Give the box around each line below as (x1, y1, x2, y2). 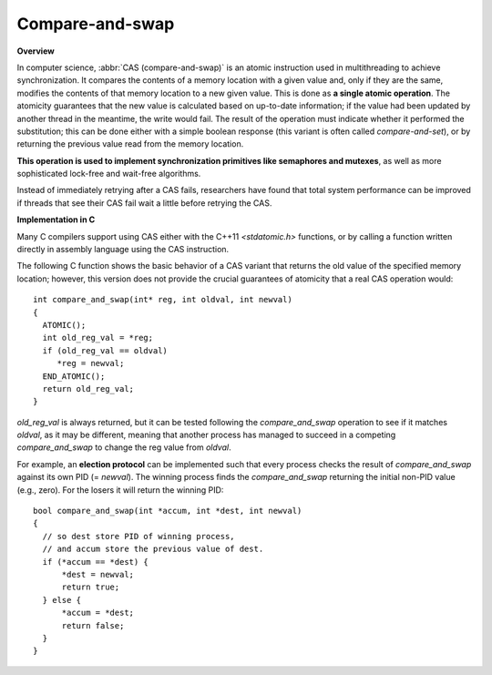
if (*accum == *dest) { (42, 557, 149, 567)
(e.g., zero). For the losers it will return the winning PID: (16, 484, 224, 496)
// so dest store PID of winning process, (42, 531, 236, 541)
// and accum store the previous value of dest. (42, 544, 264, 555)
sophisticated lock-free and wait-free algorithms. (16, 169, 201, 179)
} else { (42, 595, 82, 605)
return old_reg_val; (42, 384, 135, 394)
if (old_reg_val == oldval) (42, 345, 169, 355)
